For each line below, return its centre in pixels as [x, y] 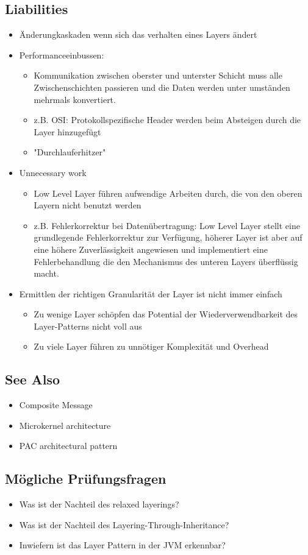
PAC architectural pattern [68, 446]
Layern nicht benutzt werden [88, 205]
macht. [46, 273]
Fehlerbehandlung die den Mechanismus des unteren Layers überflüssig [166, 261]
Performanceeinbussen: [62, 55]
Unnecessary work [53, 172]
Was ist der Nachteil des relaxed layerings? [99, 504]
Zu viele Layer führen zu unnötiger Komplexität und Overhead [151, 346]
